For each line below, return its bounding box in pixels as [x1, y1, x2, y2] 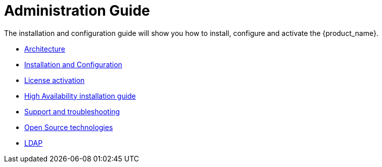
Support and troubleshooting [24, 107, 120, 116]
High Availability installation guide [24, 91, 136, 100]
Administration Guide [4, 2, 150, 19]
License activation [24, 75, 85, 85]
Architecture [24, 44, 66, 53]
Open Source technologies [24, 122, 113, 132]
